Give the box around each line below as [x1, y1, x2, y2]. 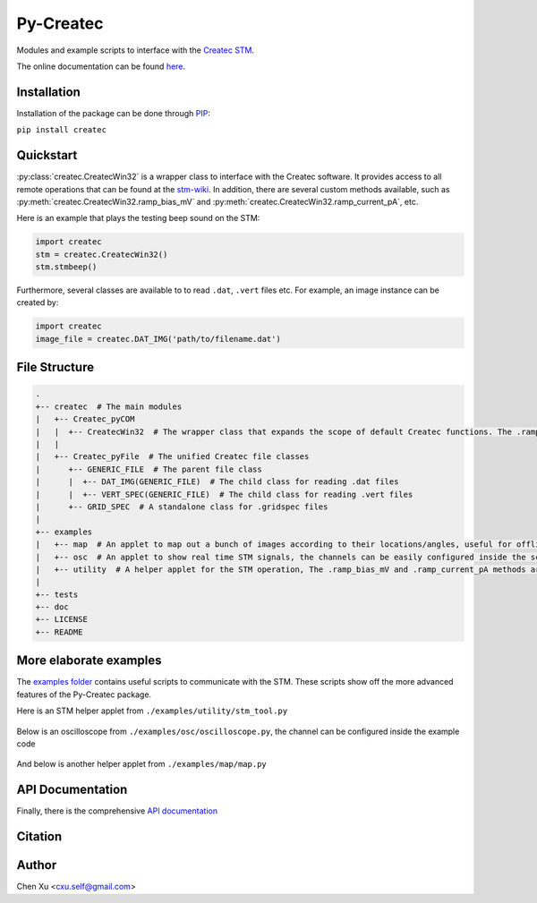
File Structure [16, 360, 94, 375]
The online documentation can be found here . [16, 61, 186, 72]
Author [16, 857, 57, 873]
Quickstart [16, 148, 78, 163]
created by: [16, 297, 59, 308]
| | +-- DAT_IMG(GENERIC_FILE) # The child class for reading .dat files [35, 477, 399, 487]
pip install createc [16, 125, 107, 135]
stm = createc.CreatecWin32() [35, 249, 168, 260]
